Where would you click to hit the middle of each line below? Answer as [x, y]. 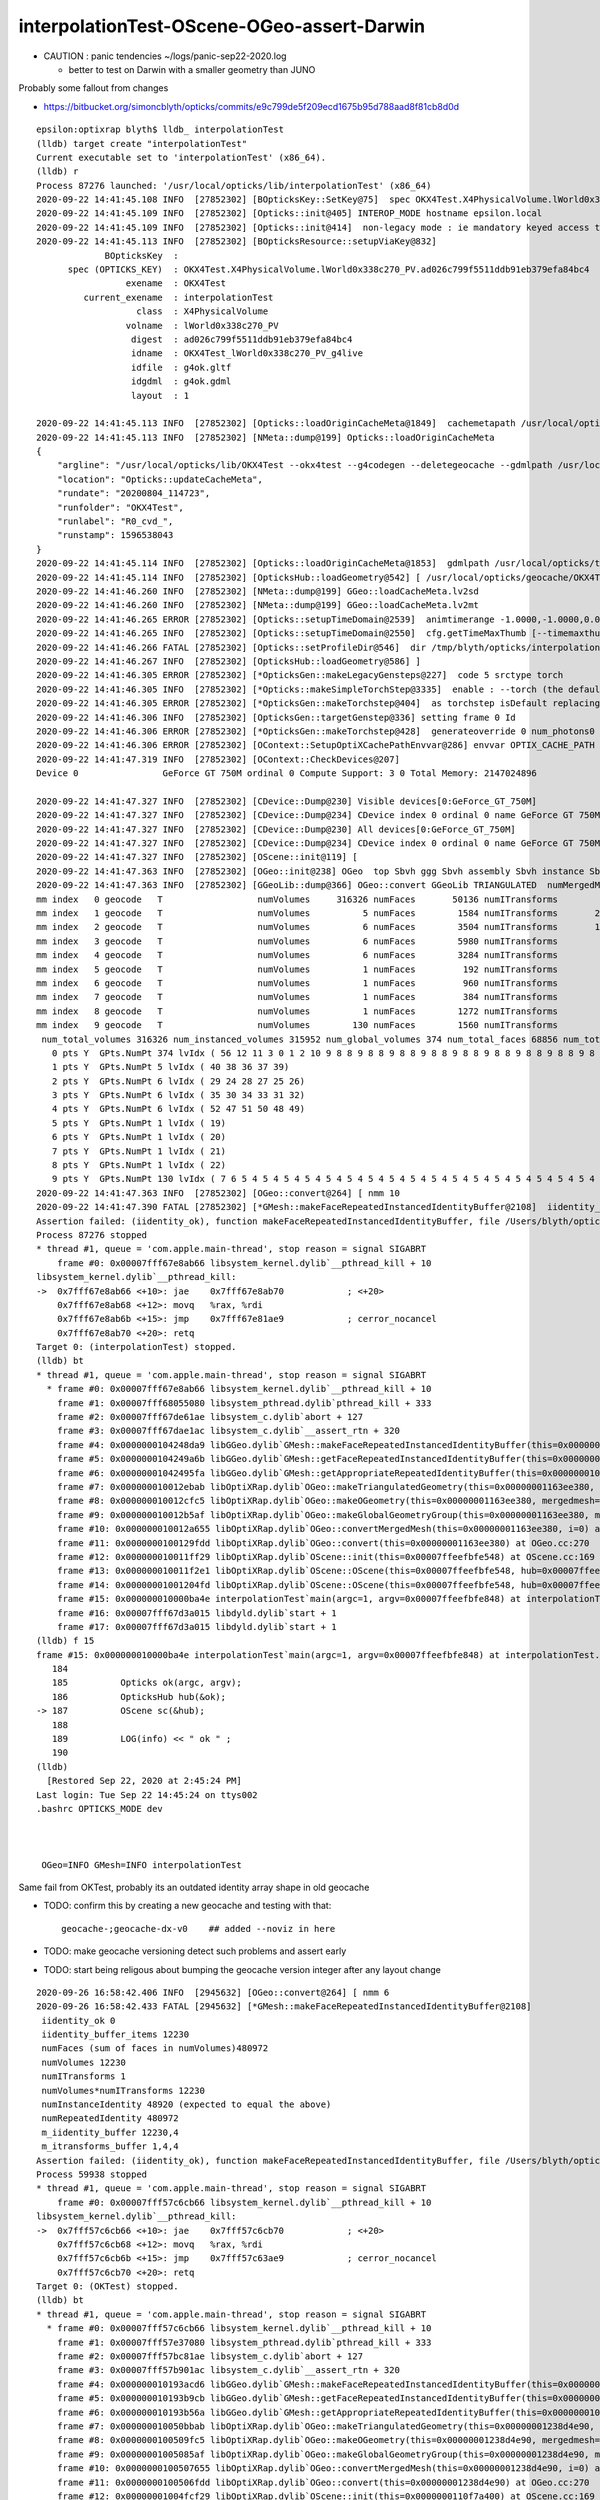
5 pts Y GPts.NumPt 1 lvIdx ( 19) [139, 1123]
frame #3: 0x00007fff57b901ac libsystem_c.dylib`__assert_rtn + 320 [228, 2370]
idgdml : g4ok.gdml [181, 381]
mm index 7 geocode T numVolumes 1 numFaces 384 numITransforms [297, 997]
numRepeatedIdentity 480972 [110, 2118]
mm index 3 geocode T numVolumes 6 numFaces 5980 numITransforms [297, 941]
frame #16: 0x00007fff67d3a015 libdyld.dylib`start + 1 [196, 1613]
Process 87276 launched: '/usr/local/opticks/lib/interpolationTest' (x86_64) [234, 185]
